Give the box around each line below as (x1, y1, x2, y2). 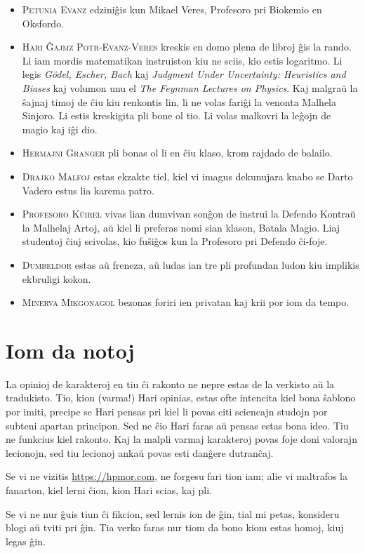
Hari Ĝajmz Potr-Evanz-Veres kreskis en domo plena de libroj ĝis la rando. (22, 39, 352, 54)
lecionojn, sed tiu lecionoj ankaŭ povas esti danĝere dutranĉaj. (6, 445, 274, 460)
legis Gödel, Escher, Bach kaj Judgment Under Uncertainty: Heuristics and (22, 67, 346, 81)
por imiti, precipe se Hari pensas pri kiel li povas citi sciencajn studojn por (6, 404, 328, 418)
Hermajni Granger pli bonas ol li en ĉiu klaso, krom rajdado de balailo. (22, 145, 333, 160)
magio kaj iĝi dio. (22, 121, 98, 136)
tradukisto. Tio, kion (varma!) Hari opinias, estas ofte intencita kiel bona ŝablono (6, 390, 356, 405)
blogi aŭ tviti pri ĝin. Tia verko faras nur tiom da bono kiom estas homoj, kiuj (6, 520, 344, 535)
